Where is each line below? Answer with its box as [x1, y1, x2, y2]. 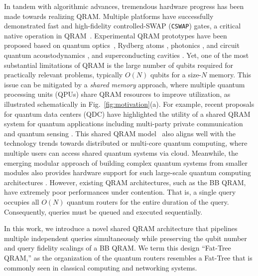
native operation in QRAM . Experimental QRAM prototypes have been [4, 30, 227, 40]
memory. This [209, 69, 252, 80]
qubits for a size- [150, 69, 202, 80]
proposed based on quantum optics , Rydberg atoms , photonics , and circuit [4, 40, 240, 50]
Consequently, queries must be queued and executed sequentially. [4, 206, 203, 217]
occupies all [4, 196, 39, 207]
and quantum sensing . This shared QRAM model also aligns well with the [4, 128, 236, 138]
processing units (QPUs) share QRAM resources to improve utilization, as [4, 89, 231, 99]
